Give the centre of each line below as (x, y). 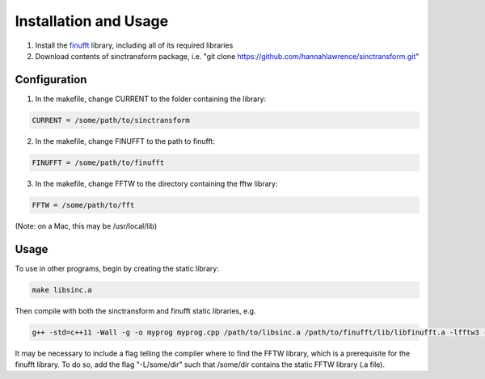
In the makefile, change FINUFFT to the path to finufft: (125, 141)
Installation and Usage (92, 21)
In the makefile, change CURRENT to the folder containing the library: (151, 99)
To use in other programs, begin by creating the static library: (117, 268)
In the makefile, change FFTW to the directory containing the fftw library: (156, 183)
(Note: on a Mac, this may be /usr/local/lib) (86, 225)
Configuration (51, 80)
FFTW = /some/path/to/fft (83, 205)
